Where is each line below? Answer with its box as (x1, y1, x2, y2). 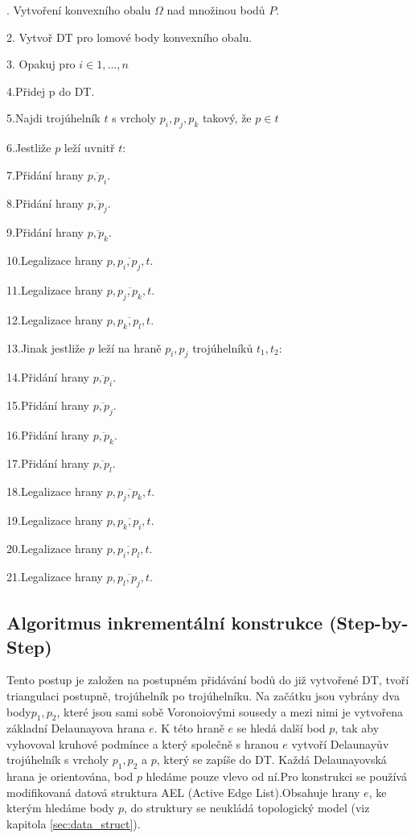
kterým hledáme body (6, 799, 115, 816)
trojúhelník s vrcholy (6, 751, 109, 768)
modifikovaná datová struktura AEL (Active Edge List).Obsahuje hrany (6, 783, 360, 800)
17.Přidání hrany (6, 454, 89, 471)
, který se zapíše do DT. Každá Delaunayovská (156, 751, 387, 768)
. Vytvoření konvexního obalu (6, 2, 151, 18)
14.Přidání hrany (6, 369, 89, 386)
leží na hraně (97, 339, 162, 356)
